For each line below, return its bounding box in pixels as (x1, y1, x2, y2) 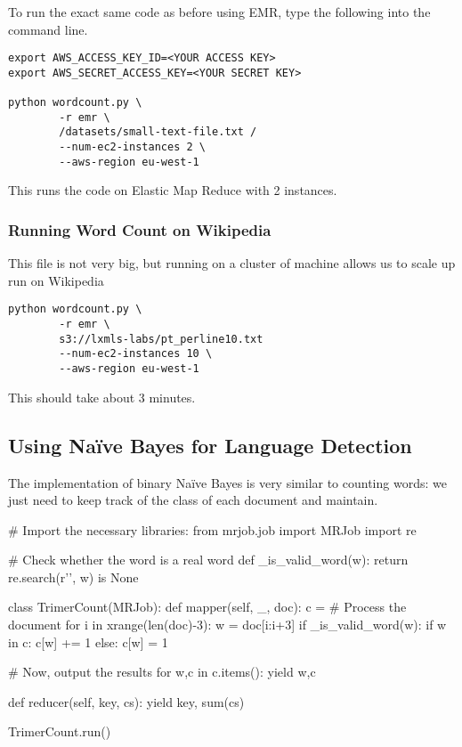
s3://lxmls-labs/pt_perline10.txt (59, 332, 263, 345)
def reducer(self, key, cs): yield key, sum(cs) (8, 692, 245, 710)
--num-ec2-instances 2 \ (59, 141, 206, 154)
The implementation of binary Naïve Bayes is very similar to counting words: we (8, 473, 447, 491)
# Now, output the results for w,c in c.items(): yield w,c (8, 662, 316, 681)
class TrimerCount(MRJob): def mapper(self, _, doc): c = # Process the (8, 597, 407, 616)
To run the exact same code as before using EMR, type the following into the (8, 3, 431, 20)
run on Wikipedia (8, 271, 104, 289)
